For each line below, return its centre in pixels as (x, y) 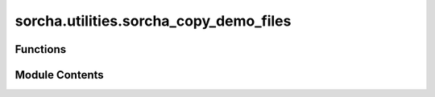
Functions (41, 49)
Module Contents (59, 75)
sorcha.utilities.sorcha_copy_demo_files (153, 21)
